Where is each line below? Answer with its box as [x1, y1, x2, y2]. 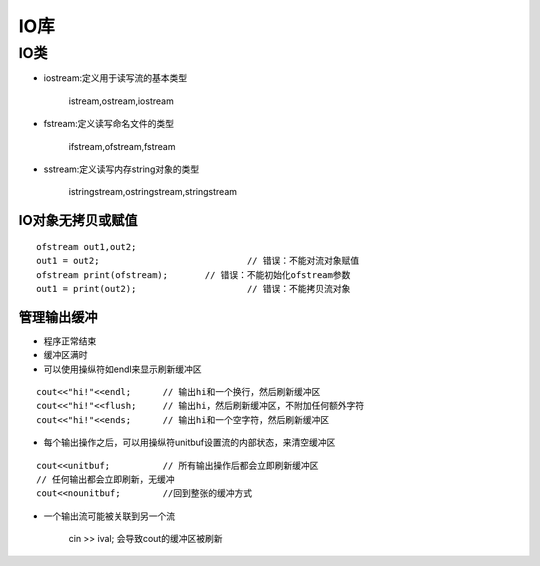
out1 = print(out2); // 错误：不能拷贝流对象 [36, 283, 351, 294]
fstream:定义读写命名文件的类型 [43, 118, 175, 130]
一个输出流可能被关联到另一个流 [43, 510, 175, 522]
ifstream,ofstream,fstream [68, 140, 176, 152]
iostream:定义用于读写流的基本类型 [43, 72, 188, 84]
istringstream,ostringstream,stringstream [68, 186, 238, 198]
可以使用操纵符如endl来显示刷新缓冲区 [43, 363, 202, 375]
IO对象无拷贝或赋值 [18, 212, 139, 229]
